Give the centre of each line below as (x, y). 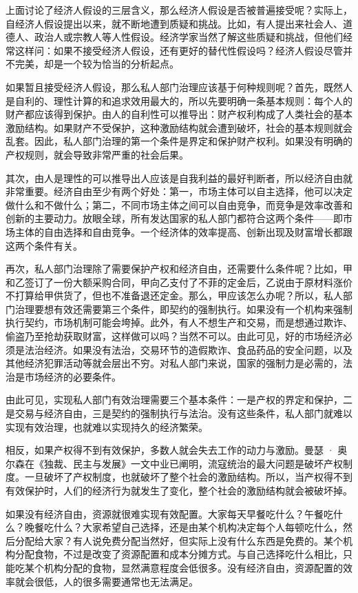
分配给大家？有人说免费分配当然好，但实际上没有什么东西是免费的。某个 (179, 540)
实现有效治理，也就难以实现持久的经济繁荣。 (107, 426)
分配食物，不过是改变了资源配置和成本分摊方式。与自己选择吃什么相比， (179, 554)
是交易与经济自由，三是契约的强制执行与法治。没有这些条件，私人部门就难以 (179, 413)
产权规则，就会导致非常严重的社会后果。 (97, 154)
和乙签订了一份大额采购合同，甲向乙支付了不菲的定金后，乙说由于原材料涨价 (179, 282)
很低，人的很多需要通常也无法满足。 (116, 581)
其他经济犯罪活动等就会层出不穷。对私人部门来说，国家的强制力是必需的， (174, 363)
